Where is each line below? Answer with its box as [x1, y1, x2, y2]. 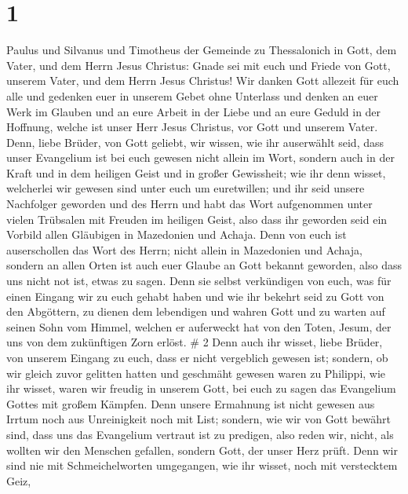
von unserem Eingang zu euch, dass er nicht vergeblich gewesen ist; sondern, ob [6, 349, 388, 365]
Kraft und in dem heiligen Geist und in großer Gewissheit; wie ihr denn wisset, [6, 164, 386, 181]
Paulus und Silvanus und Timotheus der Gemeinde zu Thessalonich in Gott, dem [6, 42, 397, 58]
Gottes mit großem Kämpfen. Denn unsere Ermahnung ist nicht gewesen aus [6, 395, 375, 412]
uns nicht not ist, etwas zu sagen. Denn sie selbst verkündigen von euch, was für [6, 273, 392, 289]
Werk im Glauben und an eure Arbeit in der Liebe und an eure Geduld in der [6, 103, 381, 119]
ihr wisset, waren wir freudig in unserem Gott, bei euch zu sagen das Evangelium [6, 380, 396, 397]
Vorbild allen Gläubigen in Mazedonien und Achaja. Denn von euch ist [6, 226, 347, 243]
